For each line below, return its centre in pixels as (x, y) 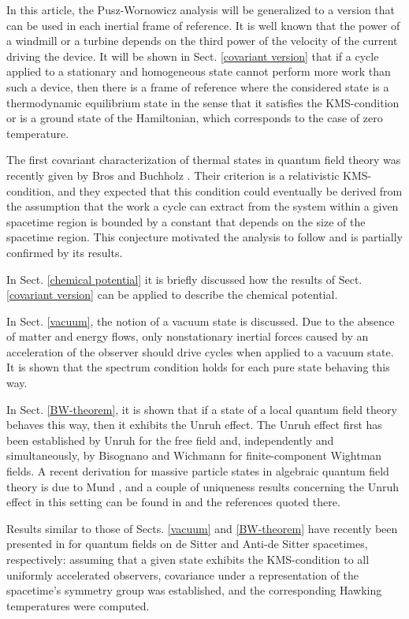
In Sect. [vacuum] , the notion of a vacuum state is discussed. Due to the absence (201, 321)
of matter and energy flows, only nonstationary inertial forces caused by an (188, 336)
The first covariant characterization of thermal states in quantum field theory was (204, 160)
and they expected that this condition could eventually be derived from (230, 190)
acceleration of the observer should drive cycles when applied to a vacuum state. (200, 351)
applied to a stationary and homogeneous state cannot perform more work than (199, 71)
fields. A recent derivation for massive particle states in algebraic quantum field (198, 471)
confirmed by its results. (65, 252)
